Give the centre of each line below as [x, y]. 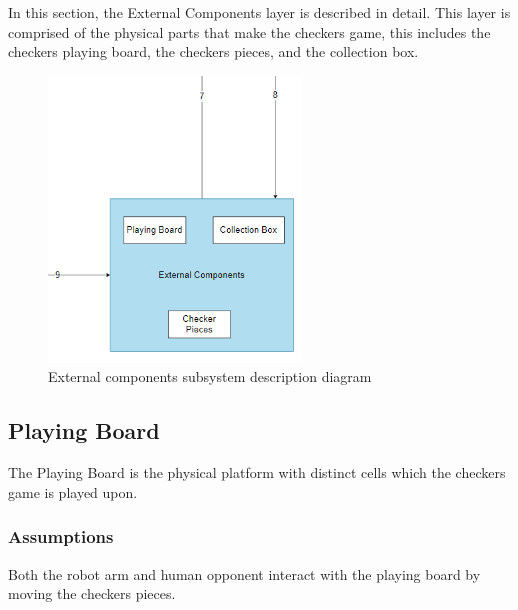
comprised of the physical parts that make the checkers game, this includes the [249, 31]
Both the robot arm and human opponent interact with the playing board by [244, 573]
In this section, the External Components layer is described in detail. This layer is [259, 12]
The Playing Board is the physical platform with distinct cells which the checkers [257, 472]
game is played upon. [73, 491]
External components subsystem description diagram [210, 376]
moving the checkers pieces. [92, 593]
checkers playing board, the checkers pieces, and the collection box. [213, 51]
